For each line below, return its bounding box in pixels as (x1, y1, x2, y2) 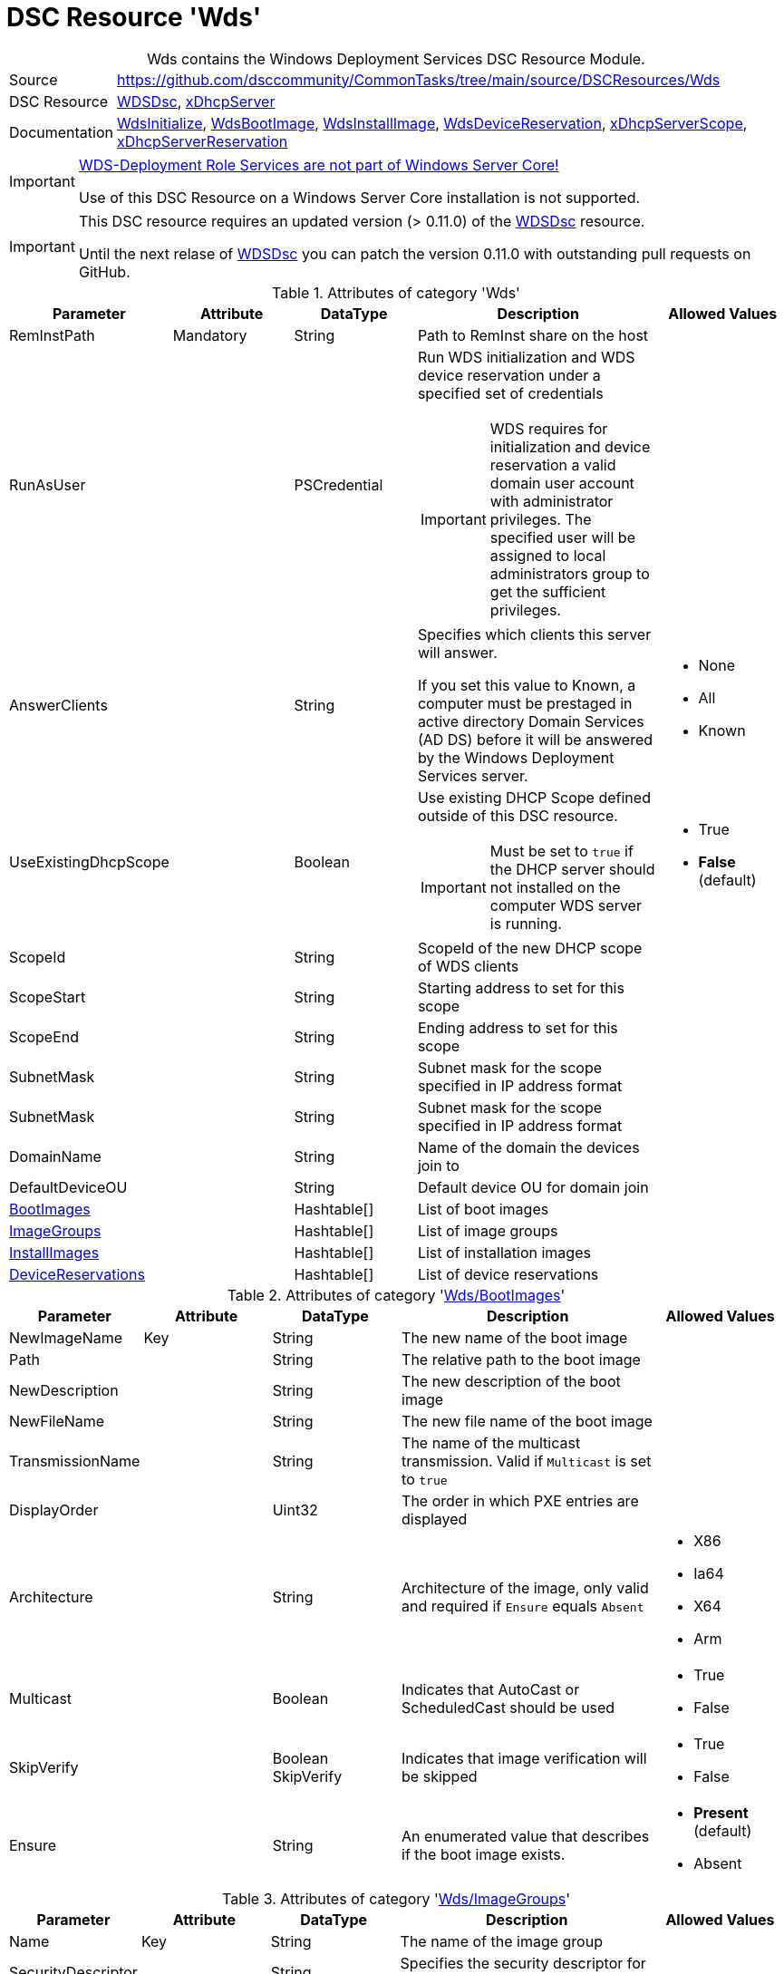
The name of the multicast (402, 1433, 581, 1452)
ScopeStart (9, 987, 86, 1006)
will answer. (417, 643, 498, 662)
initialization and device (489, 437, 651, 456)
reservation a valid (489, 455, 616, 474)
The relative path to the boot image (402, 1350, 641, 1369)
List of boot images (417, 1199, 549, 1218)
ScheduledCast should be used (402, 1698, 615, 1717)
